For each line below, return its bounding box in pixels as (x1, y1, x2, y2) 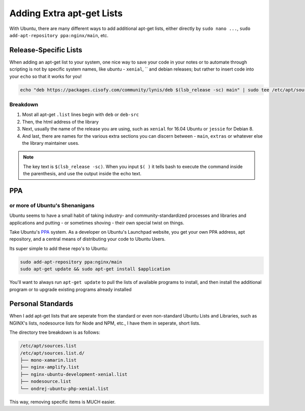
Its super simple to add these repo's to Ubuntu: (9, 245, 108, 251)
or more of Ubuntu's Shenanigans (9, 202, 95, 209)
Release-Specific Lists (9, 46, 82, 54)
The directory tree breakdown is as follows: (9, 329, 100, 335)
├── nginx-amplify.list (20, 364, 80, 370)
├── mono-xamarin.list (20, 357, 77, 363)
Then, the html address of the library (22, 118, 99, 124)
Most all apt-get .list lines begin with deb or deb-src (22, 112, 139, 118)
